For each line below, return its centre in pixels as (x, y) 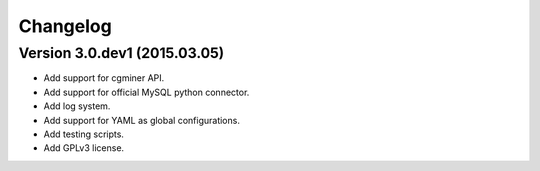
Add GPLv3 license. (84, 148)
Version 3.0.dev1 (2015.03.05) (121, 53)
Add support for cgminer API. (104, 78)
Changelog (65, 26)
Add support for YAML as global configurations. (141, 120)
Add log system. (77, 106)
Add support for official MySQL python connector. (146, 92)
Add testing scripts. (84, 134)
